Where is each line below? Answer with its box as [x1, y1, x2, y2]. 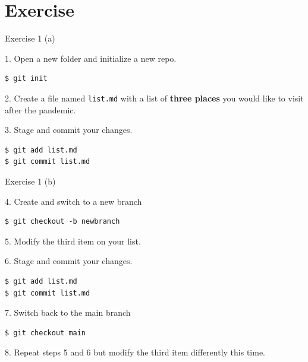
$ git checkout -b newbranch [5, 217, 120, 226]
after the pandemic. [5, 103, 76, 116]
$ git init [5, 74, 48, 83]
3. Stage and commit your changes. [5, 123, 133, 136]
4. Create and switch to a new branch [5, 195, 142, 207]
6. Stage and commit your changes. [5, 255, 133, 267]
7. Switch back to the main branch [5, 306, 131, 319]
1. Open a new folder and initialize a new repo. [5, 52, 177, 64]
